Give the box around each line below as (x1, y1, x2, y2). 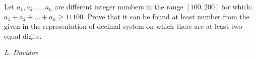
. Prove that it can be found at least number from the (83, 11, 249, 21)
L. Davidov (4, 47, 38, 58)
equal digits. (4, 30, 42, 41)
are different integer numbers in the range (54, 1, 183, 11)
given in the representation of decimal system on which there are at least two (4, 21, 242, 31)
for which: (222, 1, 252, 11)
